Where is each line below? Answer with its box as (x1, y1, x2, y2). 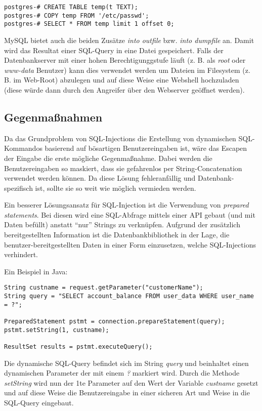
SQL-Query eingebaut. (4, 397, 74, 408)
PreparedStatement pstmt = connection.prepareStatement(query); (4, 318, 225, 325)
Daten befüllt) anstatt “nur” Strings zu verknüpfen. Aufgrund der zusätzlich (4, 219, 240, 230)
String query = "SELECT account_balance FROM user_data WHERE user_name (4, 293, 254, 300)
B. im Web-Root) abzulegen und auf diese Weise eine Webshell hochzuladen (4, 74, 239, 85)
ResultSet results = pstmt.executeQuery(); (4, 343, 153, 351)
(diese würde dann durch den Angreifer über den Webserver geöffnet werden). (4, 84, 245, 95)
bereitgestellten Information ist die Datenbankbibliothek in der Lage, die (4, 229, 230, 240)
